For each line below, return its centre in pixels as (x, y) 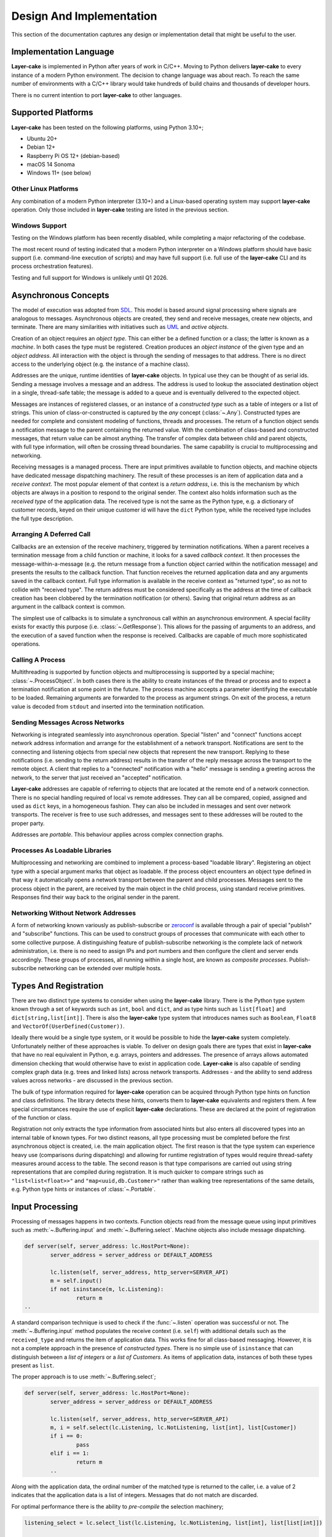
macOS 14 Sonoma (51, 164)
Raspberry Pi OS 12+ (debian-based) (73, 156)
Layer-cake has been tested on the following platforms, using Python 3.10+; (108, 127)
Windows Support (39, 226)
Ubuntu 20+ (42, 138)
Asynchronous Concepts (60, 295)
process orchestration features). (52, 266)
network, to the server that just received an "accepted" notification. (97, 777)
